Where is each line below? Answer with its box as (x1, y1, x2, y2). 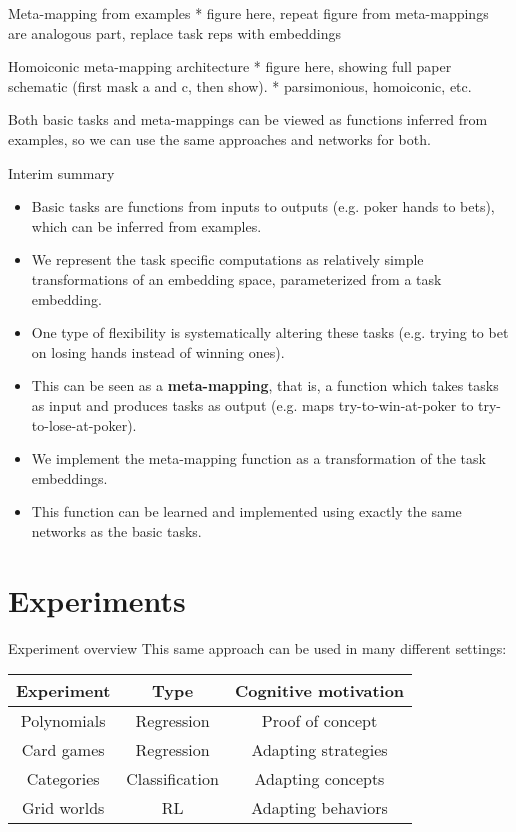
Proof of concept (261, 709, 378, 733)
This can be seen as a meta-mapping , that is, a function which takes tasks (31, 375, 499, 396)
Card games (21, 738, 105, 762)
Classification (126, 767, 219, 791)
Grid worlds (21, 796, 105, 820)
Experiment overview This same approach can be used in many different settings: (8, 637, 507, 658)
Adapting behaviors (251, 796, 388, 820)
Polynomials (20, 709, 106, 733)
